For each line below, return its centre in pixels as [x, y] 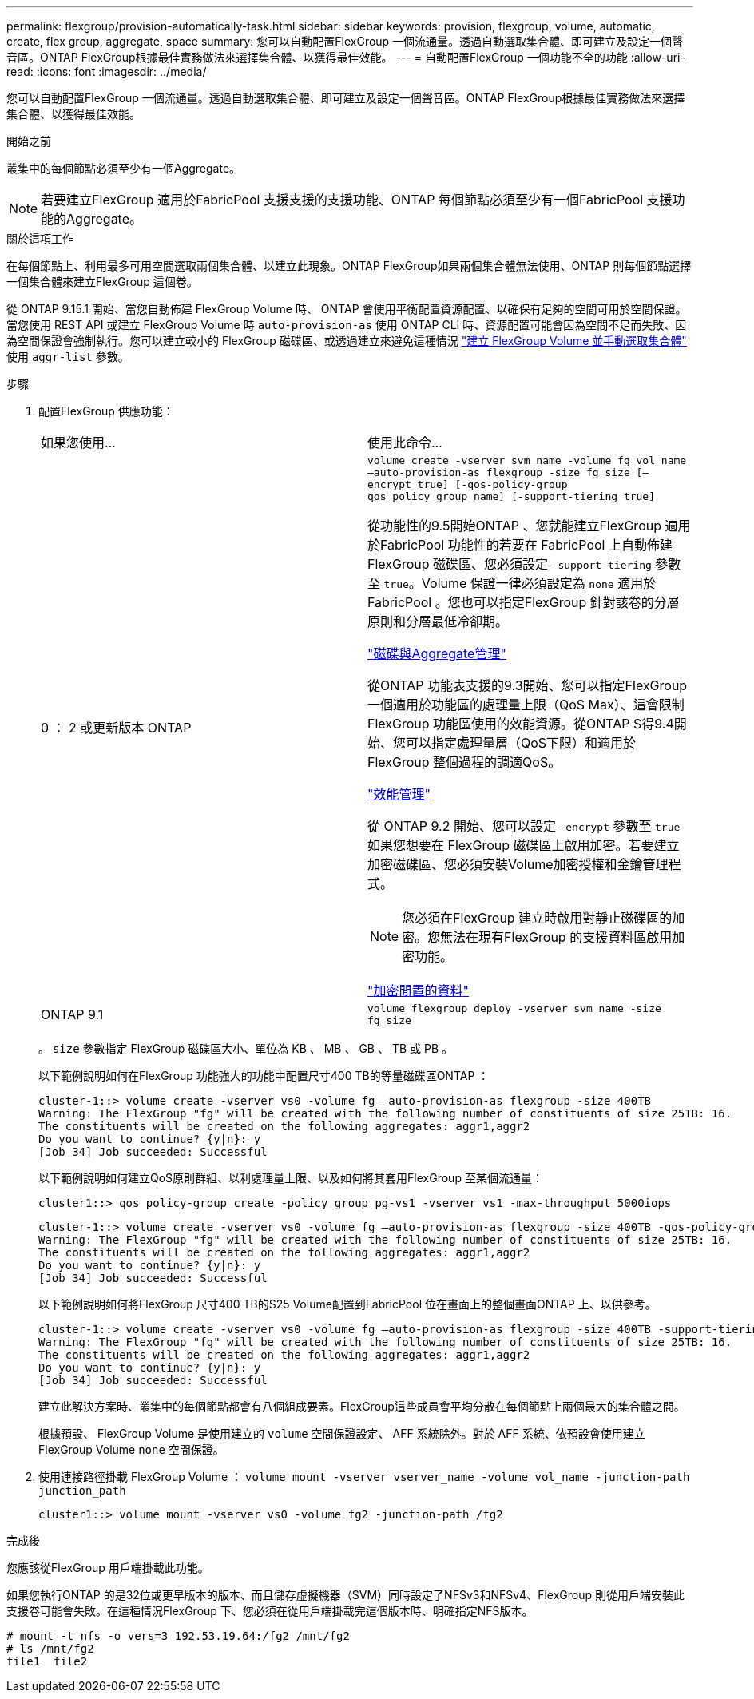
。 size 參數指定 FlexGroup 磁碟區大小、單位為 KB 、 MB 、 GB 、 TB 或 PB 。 [246, 1048]
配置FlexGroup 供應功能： [106, 411]
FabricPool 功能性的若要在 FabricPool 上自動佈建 [526, 545]
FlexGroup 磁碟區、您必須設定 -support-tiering [510, 564]
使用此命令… [405, 443]
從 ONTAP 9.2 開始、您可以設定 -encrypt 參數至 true [524, 826]
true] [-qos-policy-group [492, 484]
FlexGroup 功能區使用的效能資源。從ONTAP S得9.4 [521, 724]
